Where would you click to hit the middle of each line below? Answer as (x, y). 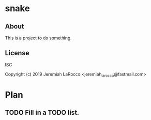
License (17, 53)
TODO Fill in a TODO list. (42, 112)
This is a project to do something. (38, 38)
